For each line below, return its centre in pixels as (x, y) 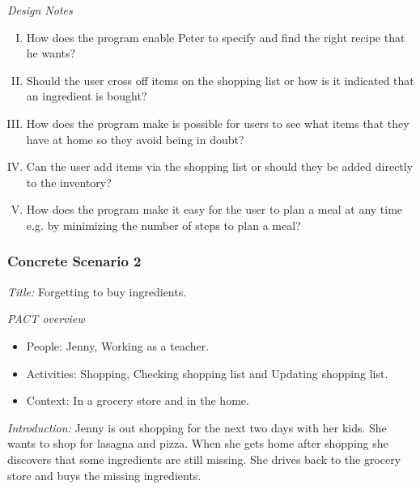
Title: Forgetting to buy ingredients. (97, 291)
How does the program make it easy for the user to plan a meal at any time (214, 209)
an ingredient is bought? (87, 96)
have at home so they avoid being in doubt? (135, 139)
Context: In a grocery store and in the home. (138, 400)
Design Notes (40, 10)
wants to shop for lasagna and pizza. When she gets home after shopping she (198, 443)
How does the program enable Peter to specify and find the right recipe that (216, 37)
